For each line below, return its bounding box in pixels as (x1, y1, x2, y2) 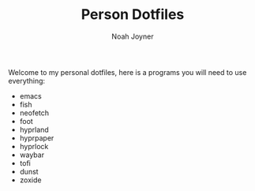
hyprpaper (19, 133, 54, 143)
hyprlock (19, 141, 49, 151)
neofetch (19, 108, 50, 118)
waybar (19, 150, 45, 159)
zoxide (19, 175, 42, 185)
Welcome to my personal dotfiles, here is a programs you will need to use (8, 67, 247, 77)
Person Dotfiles (81, 6, 185, 24)
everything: (8, 76, 46, 85)
